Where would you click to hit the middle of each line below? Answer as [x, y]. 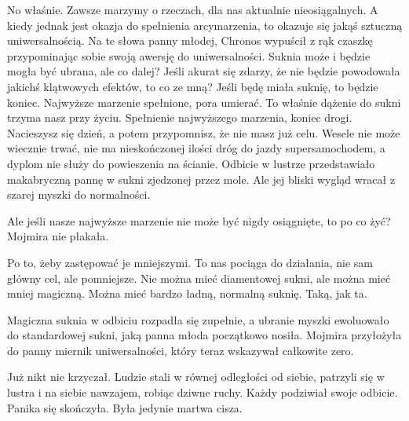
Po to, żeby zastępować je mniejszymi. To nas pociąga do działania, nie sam [190, 262]
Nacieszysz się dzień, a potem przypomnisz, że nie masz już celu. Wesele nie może [204, 132]
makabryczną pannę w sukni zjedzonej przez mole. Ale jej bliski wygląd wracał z [201, 179]
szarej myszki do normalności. [79, 194]
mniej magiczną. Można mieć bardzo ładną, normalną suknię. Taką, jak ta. [187, 293]
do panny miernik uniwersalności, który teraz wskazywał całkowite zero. [181, 350]
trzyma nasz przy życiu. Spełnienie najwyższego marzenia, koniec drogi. [180, 117]
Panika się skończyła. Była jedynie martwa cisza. [125, 407]
